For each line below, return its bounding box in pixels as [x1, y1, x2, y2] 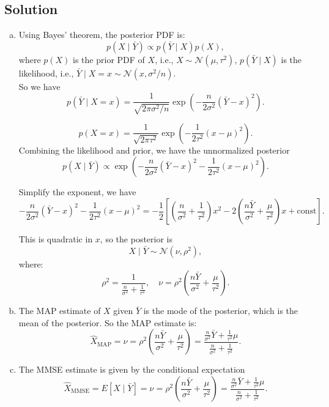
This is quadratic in [18, 233, 93, 245]
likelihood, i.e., [18, 66, 74, 79]
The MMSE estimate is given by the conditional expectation [18, 363, 245, 376]
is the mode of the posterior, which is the [143, 304, 298, 317]
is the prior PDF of [73, 53, 145, 65]
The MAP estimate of [18, 304, 101, 317]
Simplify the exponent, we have [18, 185, 136, 198]
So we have [18, 80, 61, 92]
